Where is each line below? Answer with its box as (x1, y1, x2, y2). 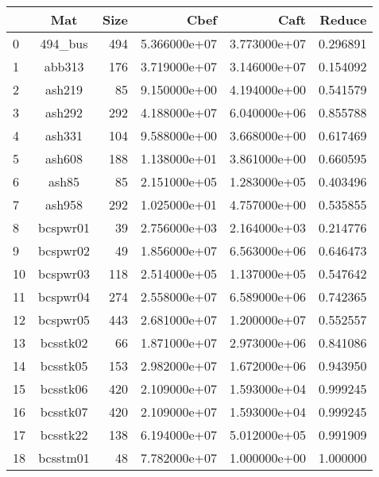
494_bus (40, 34, 88, 52)
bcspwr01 (38, 218, 91, 237)
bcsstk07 (40, 402, 88, 421)
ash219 (44, 80, 83, 98)
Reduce (319, 10, 367, 29)
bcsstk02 (40, 333, 88, 352)
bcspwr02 (38, 241, 91, 260)
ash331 (44, 126, 83, 144)
